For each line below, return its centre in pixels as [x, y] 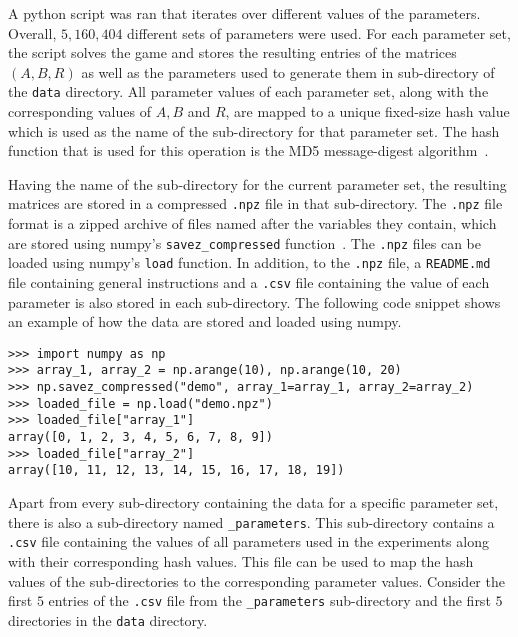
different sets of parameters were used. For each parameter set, [319, 32]
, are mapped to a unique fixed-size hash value [367, 111]
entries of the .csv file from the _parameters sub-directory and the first [269, 600]
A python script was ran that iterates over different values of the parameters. [244, 13]
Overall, [32, 32]
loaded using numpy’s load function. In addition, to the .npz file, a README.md [249, 262]
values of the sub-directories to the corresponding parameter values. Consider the [256, 580]
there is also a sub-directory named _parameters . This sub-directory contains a [251, 521]
